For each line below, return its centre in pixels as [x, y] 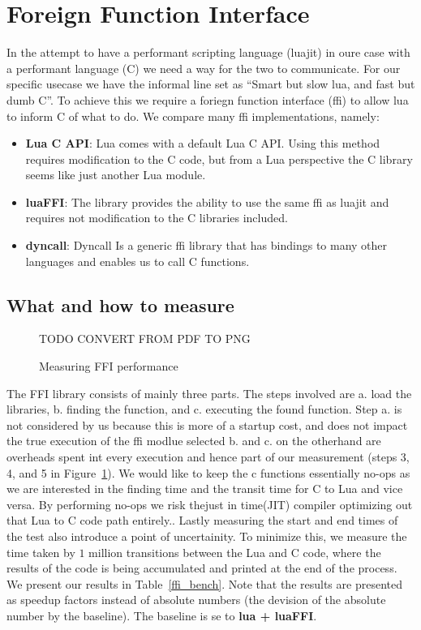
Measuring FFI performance [109, 366]
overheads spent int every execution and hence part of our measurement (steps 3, [208, 457]
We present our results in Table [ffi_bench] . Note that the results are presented [204, 583]
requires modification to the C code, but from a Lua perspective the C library [219, 159]
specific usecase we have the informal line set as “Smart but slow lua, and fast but [211, 84]
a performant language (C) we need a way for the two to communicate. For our [204, 68]
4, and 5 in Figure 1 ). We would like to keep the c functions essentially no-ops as [208, 472]
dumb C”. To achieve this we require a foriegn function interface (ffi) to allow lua [208, 99]
